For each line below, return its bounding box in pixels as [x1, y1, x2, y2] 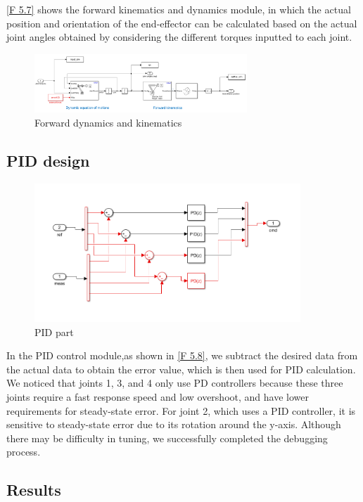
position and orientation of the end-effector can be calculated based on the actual [6, 15, 357, 30]
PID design [6, 149, 90, 171]
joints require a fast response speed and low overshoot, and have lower [6, 390, 309, 404]
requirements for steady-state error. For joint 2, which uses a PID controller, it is [6, 403, 356, 418]
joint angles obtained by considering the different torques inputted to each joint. [6, 30, 352, 44]
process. [6, 444, 41, 459]
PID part [34, 324, 74, 339]
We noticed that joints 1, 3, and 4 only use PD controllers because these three [6, 375, 343, 390]
